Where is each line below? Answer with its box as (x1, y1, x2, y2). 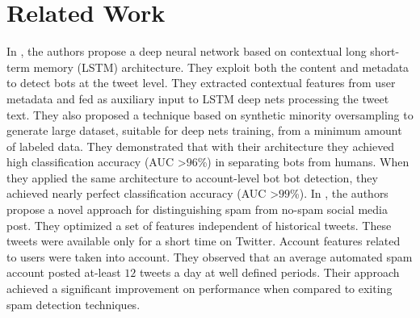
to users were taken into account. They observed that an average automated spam (6, 248, 413, 265)
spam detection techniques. (6, 295, 141, 312)
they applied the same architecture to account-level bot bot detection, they (6, 169, 378, 186)
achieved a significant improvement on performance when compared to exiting (6, 280, 393, 297)
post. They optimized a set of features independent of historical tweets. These (6, 216, 392, 233)
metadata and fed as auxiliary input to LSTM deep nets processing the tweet (6, 90, 389, 107)
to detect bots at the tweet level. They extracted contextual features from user (6, 74, 396, 91)
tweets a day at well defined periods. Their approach (140, 264, 400, 281)
